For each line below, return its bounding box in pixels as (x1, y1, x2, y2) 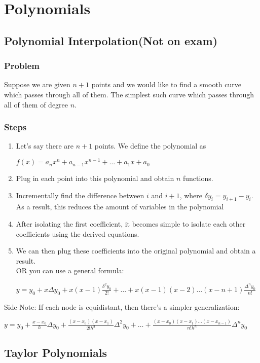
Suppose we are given (4, 79, 70, 90)
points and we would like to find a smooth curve (91, 79, 241, 90)
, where (179, 190, 202, 200)
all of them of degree (4, 99, 68, 110)
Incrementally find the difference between (16, 190, 144, 200)
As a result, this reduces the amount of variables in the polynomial (16, 201, 224, 212)
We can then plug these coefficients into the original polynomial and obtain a (16, 245, 256, 256)
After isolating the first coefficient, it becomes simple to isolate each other (16, 219, 246, 229)
